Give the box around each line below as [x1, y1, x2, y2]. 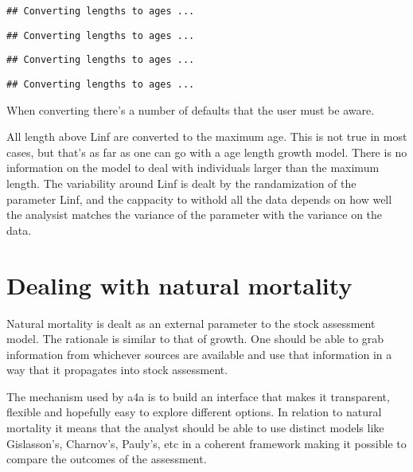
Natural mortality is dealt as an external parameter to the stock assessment [6, 314, 376, 331]
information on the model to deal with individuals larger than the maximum [6, 159, 380, 176]
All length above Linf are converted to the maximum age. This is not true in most [6, 128, 407, 145]
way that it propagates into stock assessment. [6, 361, 228, 378]
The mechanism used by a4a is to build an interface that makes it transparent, [6, 388, 390, 404]
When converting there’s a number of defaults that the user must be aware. [6, 101, 375, 118]
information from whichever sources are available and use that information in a [6, 345, 392, 362]
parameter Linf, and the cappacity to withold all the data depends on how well [6, 190, 392, 207]
